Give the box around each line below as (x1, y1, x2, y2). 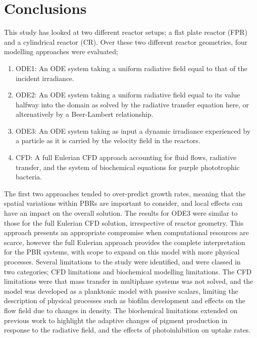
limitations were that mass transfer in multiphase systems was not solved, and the (4, 276, 253, 286)
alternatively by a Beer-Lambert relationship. (15, 109, 154, 119)
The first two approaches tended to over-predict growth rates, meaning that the (4, 188, 246, 198)
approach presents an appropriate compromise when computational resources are (4, 227, 249, 238)
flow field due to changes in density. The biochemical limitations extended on (4, 305, 238, 315)
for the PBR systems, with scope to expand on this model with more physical (4, 247, 240, 257)
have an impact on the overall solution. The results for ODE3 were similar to (4, 208, 238, 218)
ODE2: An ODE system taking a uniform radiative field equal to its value (15, 89, 240, 100)
